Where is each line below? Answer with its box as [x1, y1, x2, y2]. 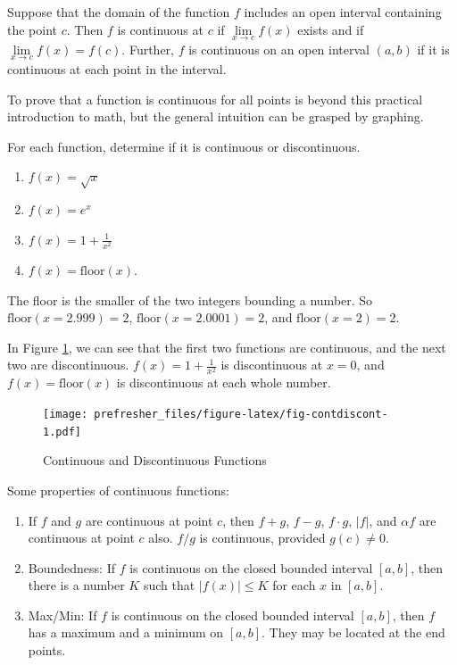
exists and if [297, 20, 364, 38]
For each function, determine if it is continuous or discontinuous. [7, 137, 361, 155]
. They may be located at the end [262, 623, 445, 642]
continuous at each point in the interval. [7, 60, 227, 79]
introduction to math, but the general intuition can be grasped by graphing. [7, 107, 424, 126]
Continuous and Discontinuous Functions [43, 451, 267, 470]
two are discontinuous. [7, 355, 129, 374]
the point [7, 20, 58, 38]
